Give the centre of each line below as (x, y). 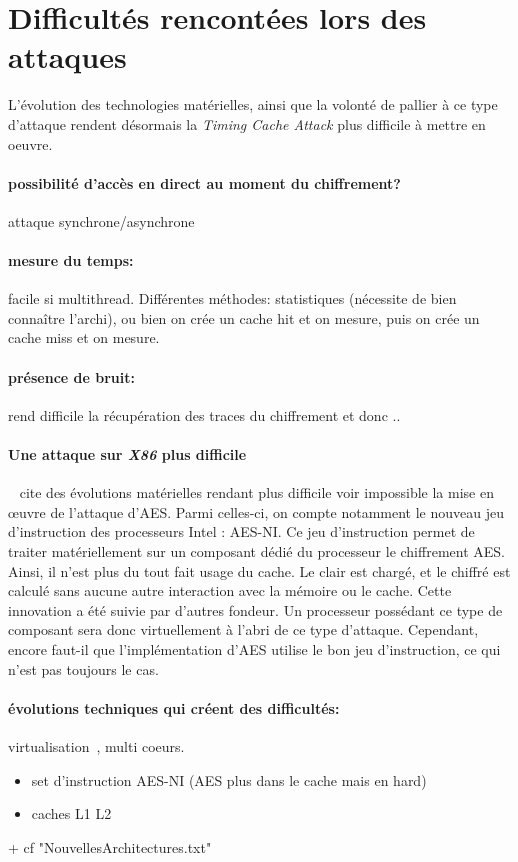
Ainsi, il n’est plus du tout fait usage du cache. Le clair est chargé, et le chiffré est (259, 570)
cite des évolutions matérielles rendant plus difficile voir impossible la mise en (256, 492)
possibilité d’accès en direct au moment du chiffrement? (204, 182)
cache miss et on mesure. (84, 337)
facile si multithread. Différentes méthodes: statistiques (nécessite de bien (232, 298)
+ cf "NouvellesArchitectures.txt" (110, 846)
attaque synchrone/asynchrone (101, 220)
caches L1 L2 (71, 813)
